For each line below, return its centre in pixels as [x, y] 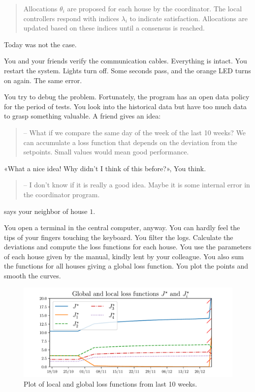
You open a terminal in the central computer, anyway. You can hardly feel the [122, 227]
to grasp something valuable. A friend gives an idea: [82, 116]
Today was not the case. [40, 44]
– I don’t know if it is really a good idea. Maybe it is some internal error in [137, 185]
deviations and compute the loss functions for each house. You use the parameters [128, 247]
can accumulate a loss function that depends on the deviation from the [130, 142]
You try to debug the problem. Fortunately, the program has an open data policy [127, 97]
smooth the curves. [32, 276]
